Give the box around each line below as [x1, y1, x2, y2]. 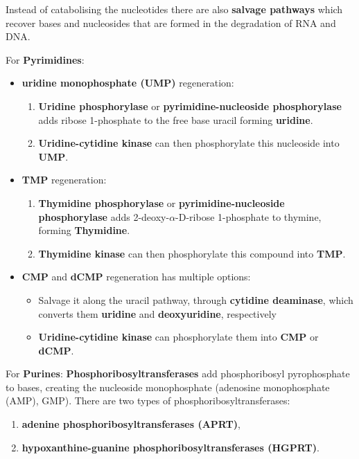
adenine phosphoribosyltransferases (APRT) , [21, 417, 240, 431]
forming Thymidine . [38, 223, 130, 237]
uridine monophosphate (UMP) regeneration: [21, 75, 234, 90]
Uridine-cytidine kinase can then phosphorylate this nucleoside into [38, 136, 340, 150]
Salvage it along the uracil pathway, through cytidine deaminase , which [38, 292, 353, 307]
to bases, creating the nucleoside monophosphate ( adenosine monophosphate [6, 379, 330, 394]
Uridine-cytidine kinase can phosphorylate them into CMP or [38, 330, 319, 344]
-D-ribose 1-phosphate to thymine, [175, 209, 322, 224]
